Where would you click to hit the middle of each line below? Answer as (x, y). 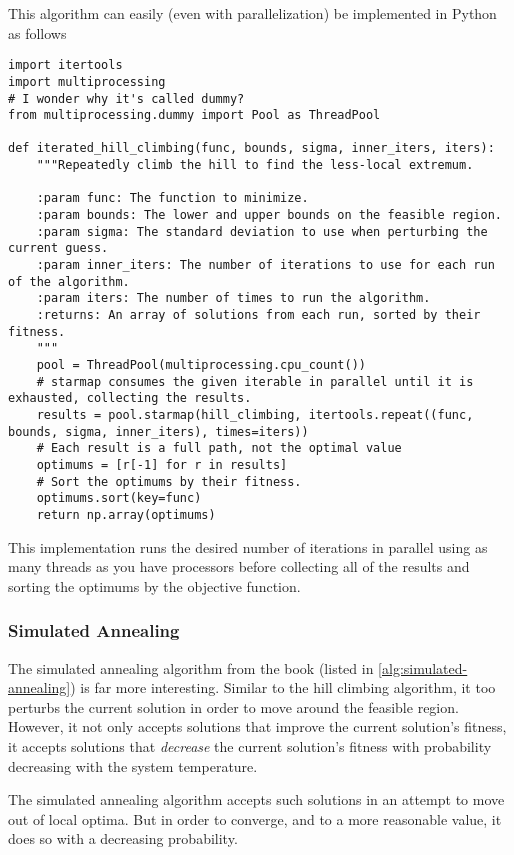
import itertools (65, 65)
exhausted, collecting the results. (130, 398)
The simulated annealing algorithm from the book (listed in (191, 667)
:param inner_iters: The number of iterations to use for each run (265, 265)
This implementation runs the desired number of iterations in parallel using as (248, 546)
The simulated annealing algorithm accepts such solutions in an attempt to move (256, 799)
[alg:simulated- (423, 667)
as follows (37, 32)
